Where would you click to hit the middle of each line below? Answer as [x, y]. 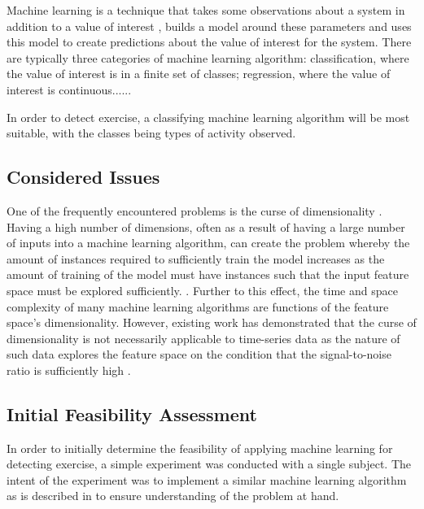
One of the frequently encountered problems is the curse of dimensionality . [195, 210]
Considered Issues [83, 177]
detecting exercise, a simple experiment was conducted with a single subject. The [209, 464]
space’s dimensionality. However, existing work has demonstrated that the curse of [212, 322]
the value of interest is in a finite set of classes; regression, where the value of [199, 74]
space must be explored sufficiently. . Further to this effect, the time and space [202, 290]
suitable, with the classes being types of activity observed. [151, 133]
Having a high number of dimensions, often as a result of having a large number [206, 226]
